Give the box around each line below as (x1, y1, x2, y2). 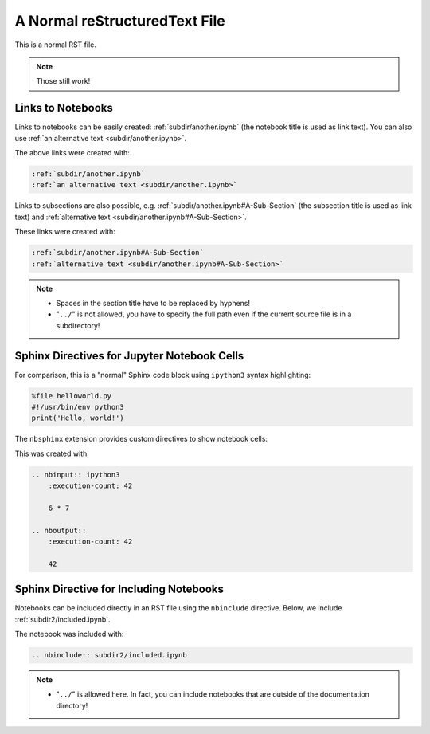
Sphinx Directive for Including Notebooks (14, 583, 225, 596)
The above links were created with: (14, 148, 131, 158)
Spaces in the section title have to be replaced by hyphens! (56, 298, 251, 308)
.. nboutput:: (31, 526, 87, 535)
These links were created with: (14, 227, 115, 237)
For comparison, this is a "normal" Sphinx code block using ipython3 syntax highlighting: (14, 370, 311, 379)
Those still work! (36, 77, 91, 86)
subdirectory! (56, 320, 100, 330)
